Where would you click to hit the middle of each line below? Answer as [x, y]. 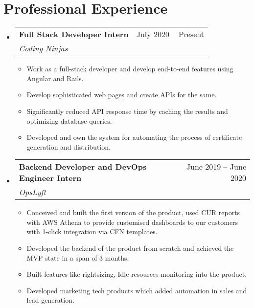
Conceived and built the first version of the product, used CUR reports [133, 212]
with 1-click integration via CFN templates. [92, 231]
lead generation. [50, 300]
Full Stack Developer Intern [74, 34]
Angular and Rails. [55, 78]
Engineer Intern [50, 178]
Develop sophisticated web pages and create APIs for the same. [122, 95]
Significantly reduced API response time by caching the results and [127, 111]
